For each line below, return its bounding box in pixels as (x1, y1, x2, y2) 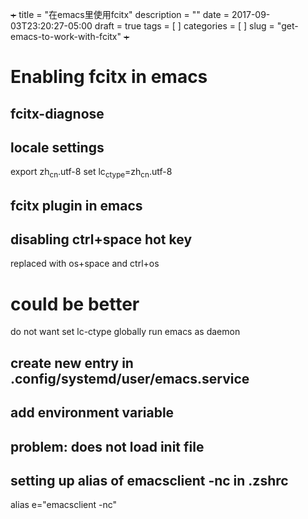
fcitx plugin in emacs (10, 197, 143, 214)
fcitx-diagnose (10, 105, 105, 122)
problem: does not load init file (10, 438, 205, 455)
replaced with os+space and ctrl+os (10, 258, 160, 270)
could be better (10, 293, 140, 315)
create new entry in (10, 354, 134, 372)
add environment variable (10, 404, 175, 422)
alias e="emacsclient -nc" (10, 499, 118, 511)
